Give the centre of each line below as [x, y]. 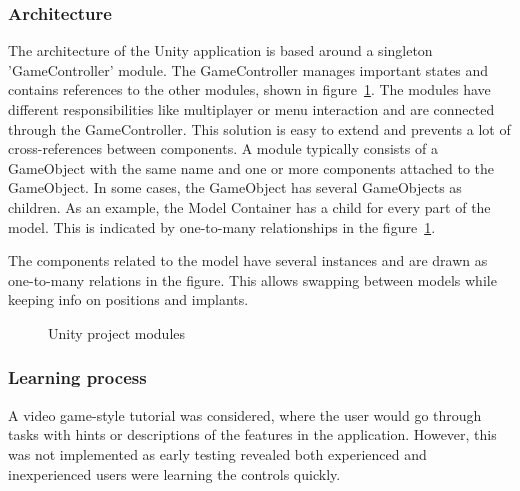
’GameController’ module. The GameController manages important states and [248, 69]
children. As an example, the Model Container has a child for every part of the [249, 206]
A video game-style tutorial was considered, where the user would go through [245, 414]
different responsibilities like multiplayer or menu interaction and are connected [251, 109]
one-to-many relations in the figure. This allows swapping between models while [252, 279]
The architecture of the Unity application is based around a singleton [220, 50]
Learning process [77, 377]
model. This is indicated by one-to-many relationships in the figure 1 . [222, 226]
